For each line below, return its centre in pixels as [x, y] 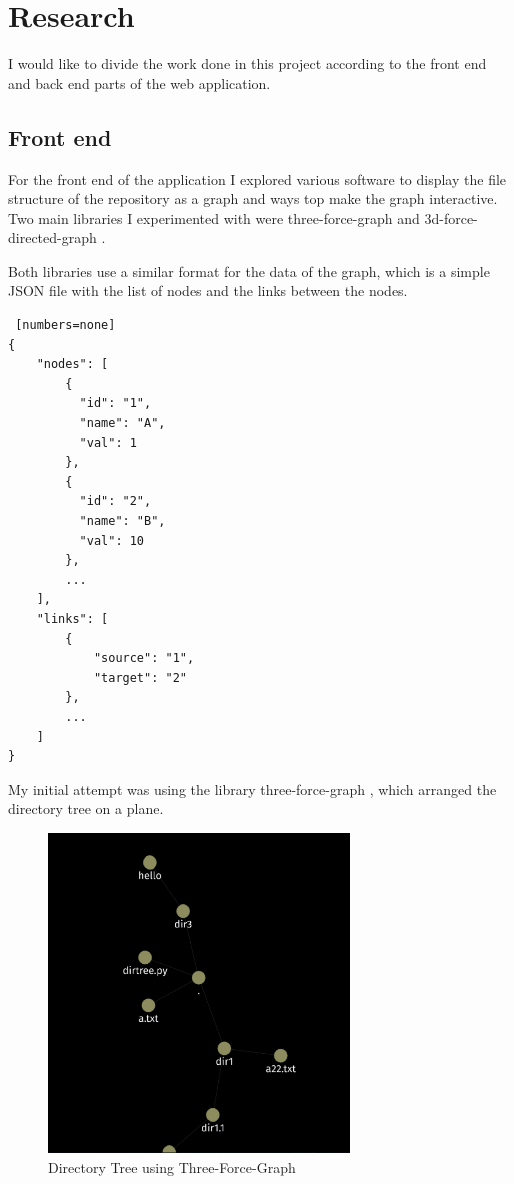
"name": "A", [122, 423]
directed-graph [52, 237]
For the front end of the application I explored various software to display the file [257, 178]
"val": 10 [112, 540]
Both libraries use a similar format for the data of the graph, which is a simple [249, 270]
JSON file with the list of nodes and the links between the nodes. [208, 290]
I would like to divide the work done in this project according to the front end [247, 63]
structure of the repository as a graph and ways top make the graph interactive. [253, 198]
